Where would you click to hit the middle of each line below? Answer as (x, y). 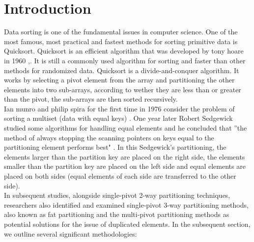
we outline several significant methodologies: (71, 233)
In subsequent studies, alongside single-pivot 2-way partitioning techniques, (117, 195)
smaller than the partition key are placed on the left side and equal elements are (125, 166)
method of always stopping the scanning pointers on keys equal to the (109, 137)
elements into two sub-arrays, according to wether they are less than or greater (123, 89)
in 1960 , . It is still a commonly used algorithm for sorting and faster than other (125, 60)
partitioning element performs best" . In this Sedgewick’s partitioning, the (115, 147)
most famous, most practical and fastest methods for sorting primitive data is (121, 41)
